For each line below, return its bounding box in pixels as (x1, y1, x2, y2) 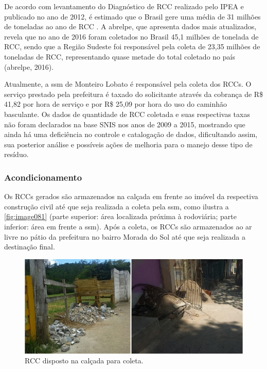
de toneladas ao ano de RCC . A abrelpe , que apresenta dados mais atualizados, (4, 21, 257, 32)
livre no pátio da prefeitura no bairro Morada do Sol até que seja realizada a (4, 231, 245, 242)
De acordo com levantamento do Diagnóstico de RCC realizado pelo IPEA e (4, 1, 244, 11)
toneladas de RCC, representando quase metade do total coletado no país (4, 51, 235, 62)
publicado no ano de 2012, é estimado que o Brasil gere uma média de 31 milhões (4, 11, 261, 22)
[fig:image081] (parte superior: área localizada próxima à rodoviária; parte (4, 211, 237, 222)
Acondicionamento (4, 170, 82, 183)
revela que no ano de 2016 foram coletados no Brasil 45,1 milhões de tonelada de (4, 31, 259, 42)
